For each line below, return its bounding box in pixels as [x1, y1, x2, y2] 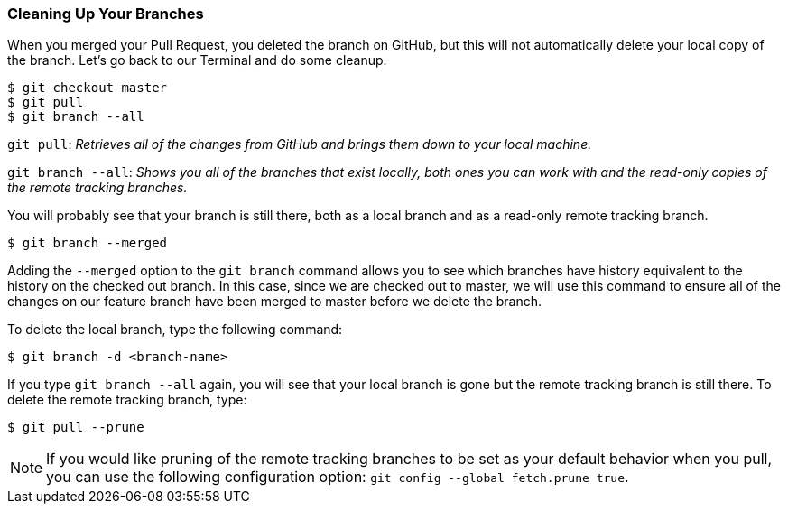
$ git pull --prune [7, 420, 144, 435]
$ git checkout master [7, 80, 168, 96]
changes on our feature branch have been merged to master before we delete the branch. [7, 293, 542, 310]
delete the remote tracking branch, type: [7, 392, 247, 408]
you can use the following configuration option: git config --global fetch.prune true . [46, 468, 629, 487]
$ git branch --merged [7, 236, 168, 251]
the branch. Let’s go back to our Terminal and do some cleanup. [7, 52, 387, 69]
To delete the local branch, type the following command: [7, 321, 343, 338]
